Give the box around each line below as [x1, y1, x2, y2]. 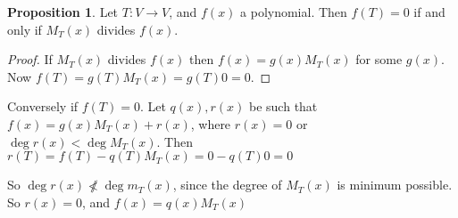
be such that [249, 97, 318, 116]
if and [413, 3, 446, 20]
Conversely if [7, 97, 79, 116]
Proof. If [7, 50, 53, 69]
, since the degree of [172, 175, 282, 194]
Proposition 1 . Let [7, 3, 119, 20]
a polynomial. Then [240, 3, 347, 20]
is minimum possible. [337, 175, 453, 194]
